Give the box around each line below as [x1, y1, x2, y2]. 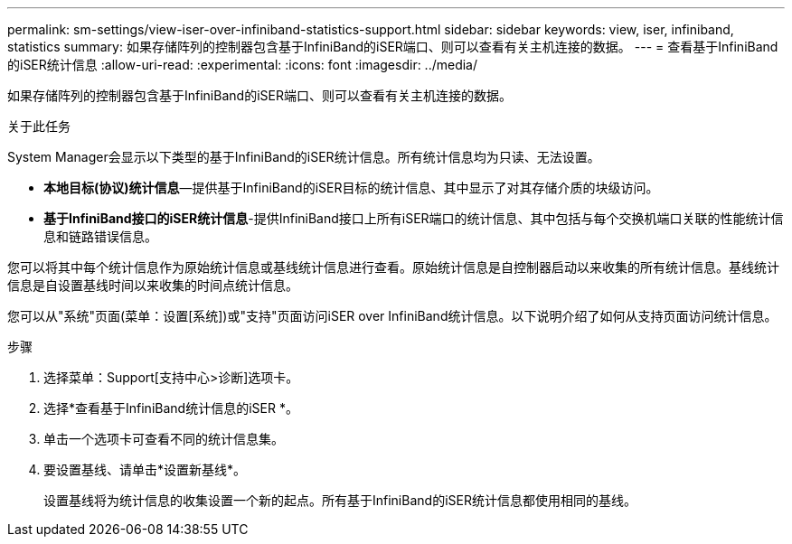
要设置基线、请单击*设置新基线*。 [43, 462, 247, 477]
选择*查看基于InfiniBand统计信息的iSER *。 [43, 400, 298, 416]
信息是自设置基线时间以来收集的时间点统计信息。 [7, 277, 298, 293]
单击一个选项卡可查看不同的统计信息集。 [43, 431, 284, 446]
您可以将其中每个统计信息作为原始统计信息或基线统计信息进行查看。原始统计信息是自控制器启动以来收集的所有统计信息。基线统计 [7, 259, 779, 275]
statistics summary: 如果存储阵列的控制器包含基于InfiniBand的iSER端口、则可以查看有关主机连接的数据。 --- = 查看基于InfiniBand [7, 39, 778, 54]
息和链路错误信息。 [43, 229, 157, 244]
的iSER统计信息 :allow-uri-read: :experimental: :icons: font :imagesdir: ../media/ [7, 57, 478, 72]
